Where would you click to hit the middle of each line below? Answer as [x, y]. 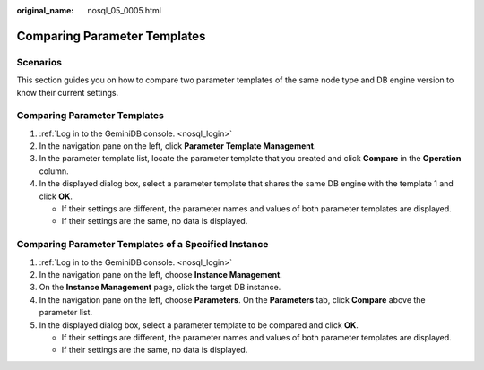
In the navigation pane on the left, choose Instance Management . [160, 274]
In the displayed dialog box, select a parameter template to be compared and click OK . [199, 325]
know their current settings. [68, 92]
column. [54, 171]
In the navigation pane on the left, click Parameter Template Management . [177, 146]
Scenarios [39, 62]
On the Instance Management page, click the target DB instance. [160, 288]
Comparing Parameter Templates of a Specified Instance [143, 245]
